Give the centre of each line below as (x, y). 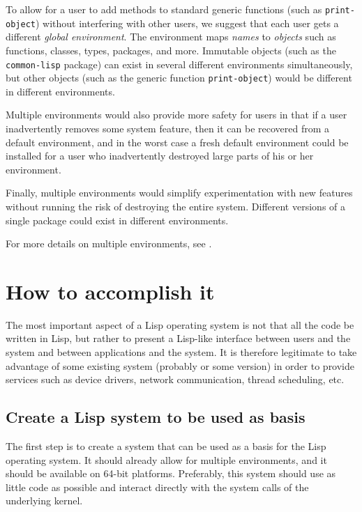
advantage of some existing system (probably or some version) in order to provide (180, 365)
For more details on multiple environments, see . (109, 243)
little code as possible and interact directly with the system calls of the (157, 487)
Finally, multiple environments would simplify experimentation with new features (179, 193)
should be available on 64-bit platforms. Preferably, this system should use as (171, 473)
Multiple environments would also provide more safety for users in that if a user (176, 115)
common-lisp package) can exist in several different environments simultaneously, (179, 64)
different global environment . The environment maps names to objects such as (171, 37)
